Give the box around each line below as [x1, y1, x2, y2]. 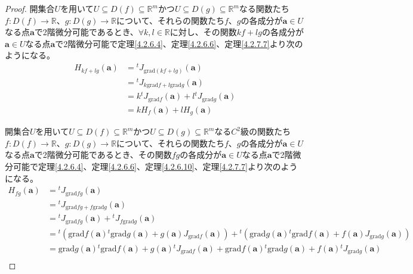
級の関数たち [240, 125, 291, 138]
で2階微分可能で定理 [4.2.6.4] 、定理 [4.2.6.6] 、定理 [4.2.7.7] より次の [55, 37, 303, 49]
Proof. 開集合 [5, 2, 55, 14]
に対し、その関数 [169, 26, 237, 38]
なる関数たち [239, 2, 289, 14]
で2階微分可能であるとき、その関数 [34, 148, 172, 161]
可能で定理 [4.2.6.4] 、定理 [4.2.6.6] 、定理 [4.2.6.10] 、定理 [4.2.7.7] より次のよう [13, 160, 298, 172]
